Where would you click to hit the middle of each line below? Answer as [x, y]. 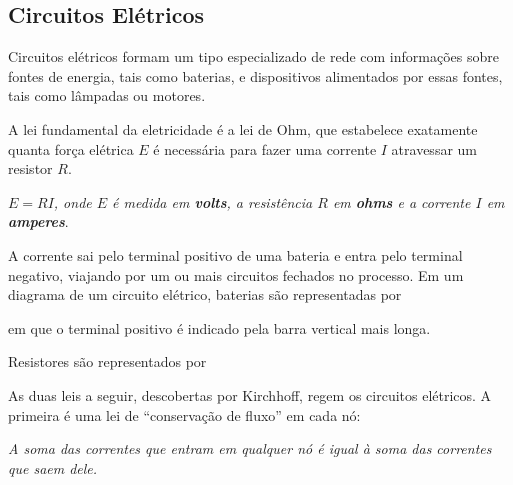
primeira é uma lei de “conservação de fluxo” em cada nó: [184, 414]
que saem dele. [53, 467]
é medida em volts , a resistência [212, 201]
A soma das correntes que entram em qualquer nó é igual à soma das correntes [250, 448]
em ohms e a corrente [401, 201]
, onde [72, 201]
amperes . [38, 221]
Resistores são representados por [107, 361]
